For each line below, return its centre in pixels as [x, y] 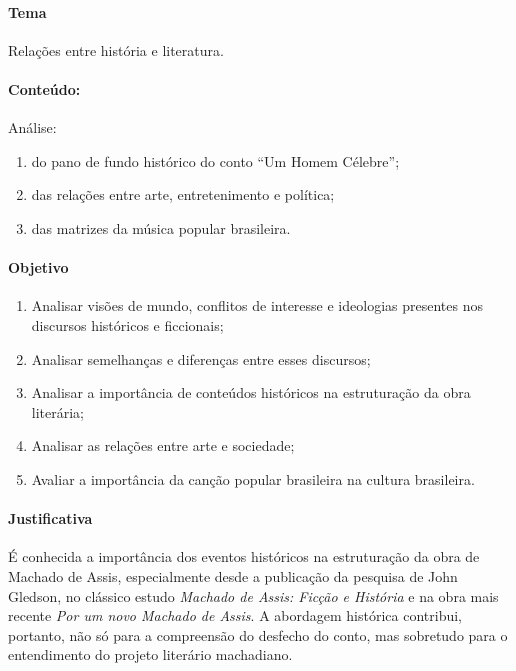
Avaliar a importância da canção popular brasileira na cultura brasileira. [253, 478]
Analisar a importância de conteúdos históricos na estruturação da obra [251, 392]
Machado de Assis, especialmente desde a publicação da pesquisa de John [233, 575]
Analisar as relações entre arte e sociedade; [163, 445]
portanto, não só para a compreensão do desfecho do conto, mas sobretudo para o [258, 634]
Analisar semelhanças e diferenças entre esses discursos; [201, 358]
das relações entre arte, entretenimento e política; [183, 194]
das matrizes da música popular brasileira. [161, 227]
